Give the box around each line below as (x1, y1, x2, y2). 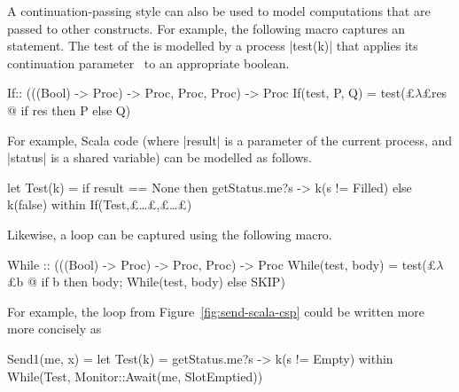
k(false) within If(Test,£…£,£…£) (7, 195, 192, 214)
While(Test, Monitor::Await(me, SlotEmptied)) (7, 366, 263, 385)
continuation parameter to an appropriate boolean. (7, 53, 290, 72)
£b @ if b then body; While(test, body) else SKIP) (7, 272, 285, 291)
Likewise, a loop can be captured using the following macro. (7, 224, 332, 243)
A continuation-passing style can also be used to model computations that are (7, 2, 431, 20)
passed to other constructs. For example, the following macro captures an (7, 19, 406, 37)
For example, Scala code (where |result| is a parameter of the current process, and (7, 130, 453, 149)
